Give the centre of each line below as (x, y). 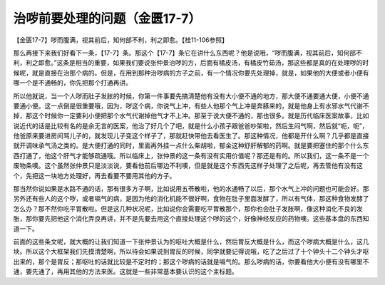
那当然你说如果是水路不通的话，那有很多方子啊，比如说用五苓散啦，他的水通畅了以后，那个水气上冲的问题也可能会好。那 (191, 189)
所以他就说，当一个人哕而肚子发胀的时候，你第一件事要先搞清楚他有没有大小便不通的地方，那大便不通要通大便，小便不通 (191, 95)
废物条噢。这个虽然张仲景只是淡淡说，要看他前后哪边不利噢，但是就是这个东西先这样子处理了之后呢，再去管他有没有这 (188, 166)
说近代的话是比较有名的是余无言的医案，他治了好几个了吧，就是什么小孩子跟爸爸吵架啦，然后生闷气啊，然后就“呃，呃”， (191, 125)
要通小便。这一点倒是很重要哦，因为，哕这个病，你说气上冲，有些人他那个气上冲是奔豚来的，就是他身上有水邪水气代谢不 (191, 105)
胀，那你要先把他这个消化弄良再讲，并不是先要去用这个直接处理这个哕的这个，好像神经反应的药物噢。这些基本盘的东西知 (191, 219)
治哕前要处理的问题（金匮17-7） (107, 19)
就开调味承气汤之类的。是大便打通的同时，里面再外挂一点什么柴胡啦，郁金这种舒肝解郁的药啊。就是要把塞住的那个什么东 (191, 145)
